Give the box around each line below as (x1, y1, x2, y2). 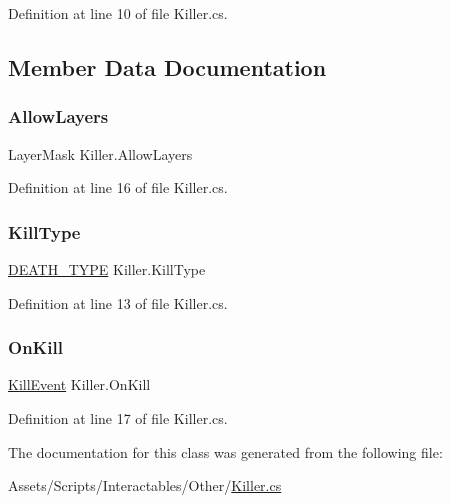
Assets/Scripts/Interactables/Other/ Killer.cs (8, 475, 282, 496)
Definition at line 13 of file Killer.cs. (8, 292, 228, 313)
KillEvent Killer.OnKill (8, 374, 151, 395)
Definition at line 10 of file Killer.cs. (8, 3, 228, 23)
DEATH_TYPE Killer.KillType (8, 259, 206, 279)
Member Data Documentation (8, 51, 327, 82)
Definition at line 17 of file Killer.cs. (8, 408, 228, 428)
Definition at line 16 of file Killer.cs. (8, 177, 228, 198)
